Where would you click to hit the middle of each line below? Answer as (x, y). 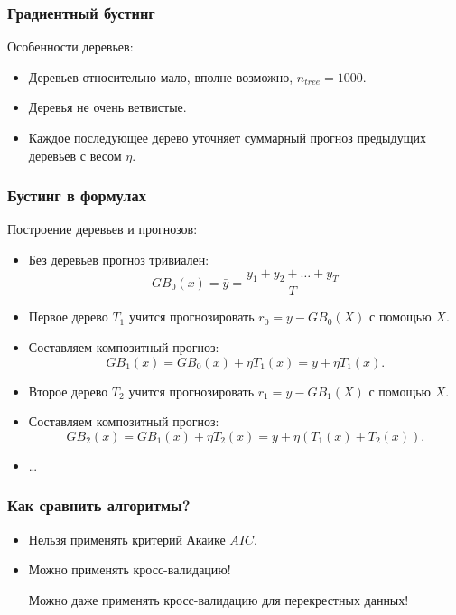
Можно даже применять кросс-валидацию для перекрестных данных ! (219, 599)
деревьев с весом (75, 155)
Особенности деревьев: (70, 47)
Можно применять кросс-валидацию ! (130, 569)
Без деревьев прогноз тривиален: (119, 259)
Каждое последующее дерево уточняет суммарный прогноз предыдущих (227, 137)
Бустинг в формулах (77, 196)
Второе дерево (68, 391)
